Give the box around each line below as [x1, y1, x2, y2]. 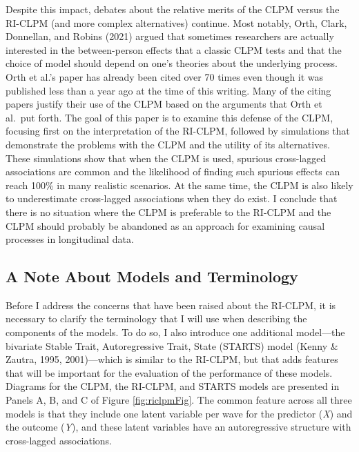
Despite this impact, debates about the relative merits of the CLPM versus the [6, 2, 340, 16]
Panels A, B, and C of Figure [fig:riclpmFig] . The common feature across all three [6, 393, 352, 407]
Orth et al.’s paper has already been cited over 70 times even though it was [6, 69, 324, 83]
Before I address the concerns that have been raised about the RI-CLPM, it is [6, 297, 336, 312]
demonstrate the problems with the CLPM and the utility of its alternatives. [6, 137, 330, 151]
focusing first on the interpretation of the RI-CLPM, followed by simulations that [6, 124, 350, 138]
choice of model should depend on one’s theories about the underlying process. [6, 56, 338, 70]
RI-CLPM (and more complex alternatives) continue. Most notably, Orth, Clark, [6, 15, 347, 30]
